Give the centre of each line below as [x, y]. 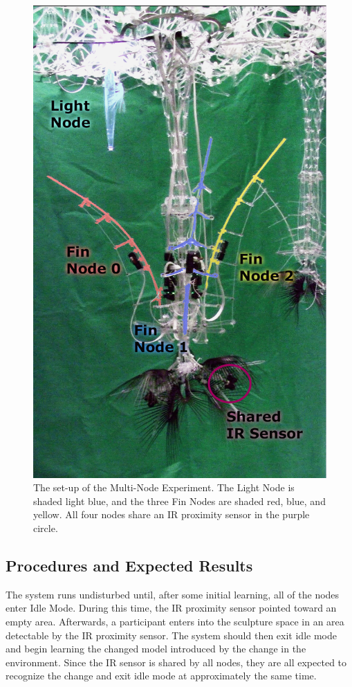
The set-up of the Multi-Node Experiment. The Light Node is [164, 487]
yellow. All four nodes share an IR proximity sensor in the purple [172, 514]
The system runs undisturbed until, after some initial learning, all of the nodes [173, 594]
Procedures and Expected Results [129, 566]
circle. [46, 528]
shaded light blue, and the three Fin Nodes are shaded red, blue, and [179, 501]
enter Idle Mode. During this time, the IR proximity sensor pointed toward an [171, 608]
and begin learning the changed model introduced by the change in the [156, 649]
